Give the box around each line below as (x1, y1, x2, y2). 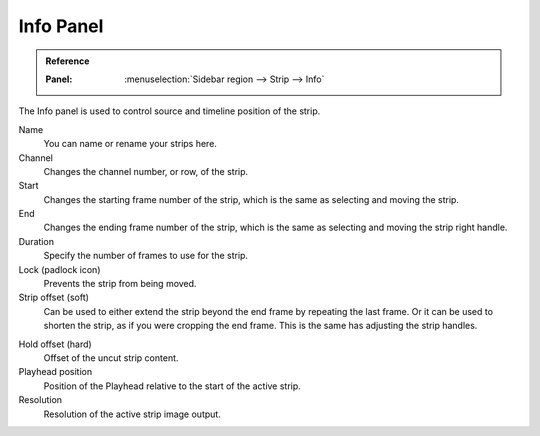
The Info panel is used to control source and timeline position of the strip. (18, 105, 321, 117)
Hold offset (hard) (18, 338, 92, 350)
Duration (18, 235, 55, 247)
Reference (45, 55, 90, 67)
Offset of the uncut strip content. (43, 351, 179, 364)
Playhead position (18, 366, 93, 378)
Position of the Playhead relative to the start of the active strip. (43, 380, 302, 392)
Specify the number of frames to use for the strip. (43, 250, 249, 262)
